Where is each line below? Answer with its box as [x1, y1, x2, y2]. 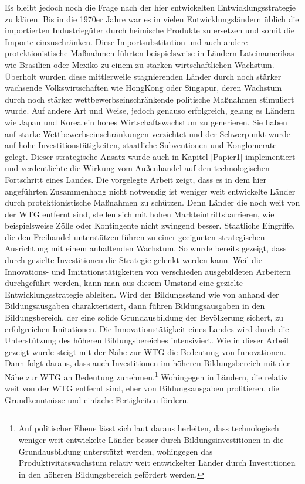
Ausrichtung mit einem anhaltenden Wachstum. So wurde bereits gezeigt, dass [5, 242, 287, 254]
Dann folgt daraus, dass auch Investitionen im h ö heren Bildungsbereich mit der [5, 357, 290, 369]
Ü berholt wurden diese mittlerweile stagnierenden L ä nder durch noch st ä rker [5, 70, 282, 82]
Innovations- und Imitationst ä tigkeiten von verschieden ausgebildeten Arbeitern [5, 265, 291, 277]
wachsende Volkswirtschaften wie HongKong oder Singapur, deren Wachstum [5, 81, 282, 94]
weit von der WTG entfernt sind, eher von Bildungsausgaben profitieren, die [5, 382, 279, 394]
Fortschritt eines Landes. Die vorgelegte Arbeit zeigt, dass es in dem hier [5, 173, 267, 185]
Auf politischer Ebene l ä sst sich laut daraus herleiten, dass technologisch [18, 422, 279, 434]
